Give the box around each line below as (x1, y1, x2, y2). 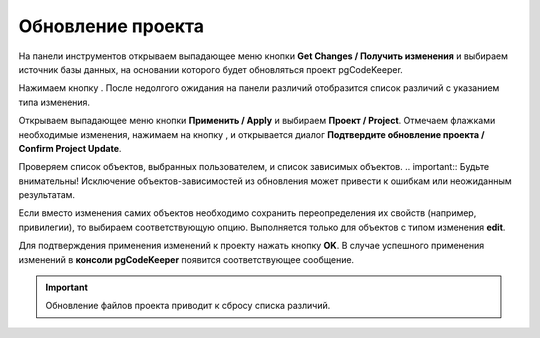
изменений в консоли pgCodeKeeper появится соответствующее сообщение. (18, 253, 355, 265)
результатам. (18, 189, 75, 201)
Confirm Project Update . (18, 142, 122, 154)
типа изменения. (18, 96, 90, 108)
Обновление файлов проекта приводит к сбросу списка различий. (45, 300, 331, 312)
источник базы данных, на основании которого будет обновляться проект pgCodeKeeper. (18, 63, 404, 75)
